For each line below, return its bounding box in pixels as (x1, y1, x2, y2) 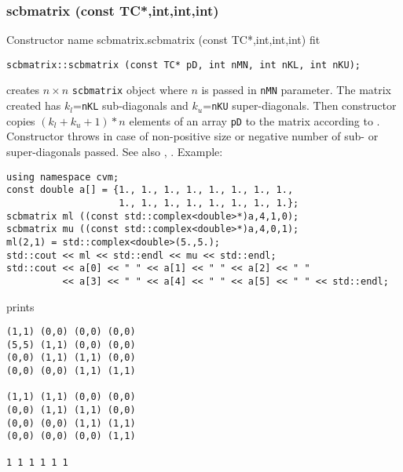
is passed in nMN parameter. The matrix (201, 82, 392, 98)
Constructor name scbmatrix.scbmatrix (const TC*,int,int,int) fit (6, 31, 321, 48)
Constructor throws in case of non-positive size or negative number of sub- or (6, 128, 379, 144)
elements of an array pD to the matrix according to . (129, 112, 380, 129)
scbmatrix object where (71, 82, 188, 98)
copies (6, 112, 35, 129)
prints (6, 298, 35, 314)
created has (6, 97, 61, 114)
